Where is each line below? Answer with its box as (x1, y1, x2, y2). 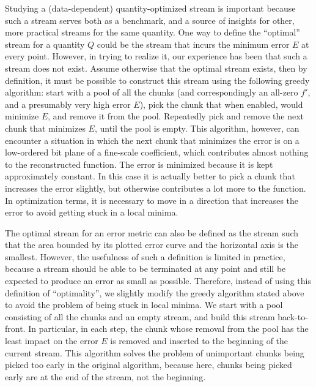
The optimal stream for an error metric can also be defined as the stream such (5, 226, 299, 239)
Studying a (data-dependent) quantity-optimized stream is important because (5, 2, 296, 14)
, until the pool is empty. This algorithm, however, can (94, 121, 299, 134)
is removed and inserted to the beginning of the (110, 334, 288, 347)
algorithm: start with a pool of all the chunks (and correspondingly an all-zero (5, 86, 298, 99)
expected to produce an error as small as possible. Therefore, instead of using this (5, 274, 311, 287)
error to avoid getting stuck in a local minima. (5, 206, 178, 219)
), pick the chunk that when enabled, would (139, 97, 303, 110)
